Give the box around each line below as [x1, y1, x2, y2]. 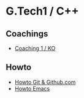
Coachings [6, 29, 48, 39]
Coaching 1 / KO [14, 44, 56, 52]
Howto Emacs [14, 85, 50, 92]
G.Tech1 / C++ [6, 4, 79, 18]
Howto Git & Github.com [14, 78, 76, 86]
